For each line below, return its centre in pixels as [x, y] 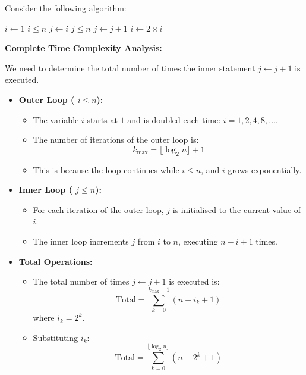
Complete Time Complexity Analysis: [83, 48]
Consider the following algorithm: [66, 8]
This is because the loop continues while [106, 169]
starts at [102, 119]
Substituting [56, 337]
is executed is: [194, 281]
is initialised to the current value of [237, 209]
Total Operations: [56, 261]
